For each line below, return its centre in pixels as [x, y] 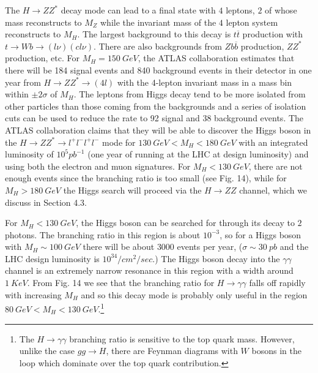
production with [273, 34]
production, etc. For [43, 58]
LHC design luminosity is [52, 258]
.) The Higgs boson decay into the [216, 258]
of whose [281, 10]
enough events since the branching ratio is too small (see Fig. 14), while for [146, 178]
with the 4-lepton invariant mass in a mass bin [205, 82]
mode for [119, 142]
